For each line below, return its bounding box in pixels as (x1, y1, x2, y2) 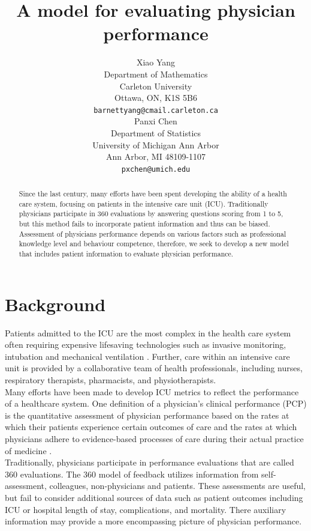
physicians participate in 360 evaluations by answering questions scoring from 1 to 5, (19, 208, 283, 219)
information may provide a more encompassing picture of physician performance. (5, 515, 302, 527)
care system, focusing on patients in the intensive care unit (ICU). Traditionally (19, 198, 268, 208)
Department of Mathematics (104, 67, 208, 80)
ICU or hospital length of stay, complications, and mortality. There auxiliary (5, 503, 286, 515)
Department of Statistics (110, 126, 201, 139)
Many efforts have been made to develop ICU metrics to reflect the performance (5, 385, 299, 398)
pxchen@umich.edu (121, 165, 191, 174)
